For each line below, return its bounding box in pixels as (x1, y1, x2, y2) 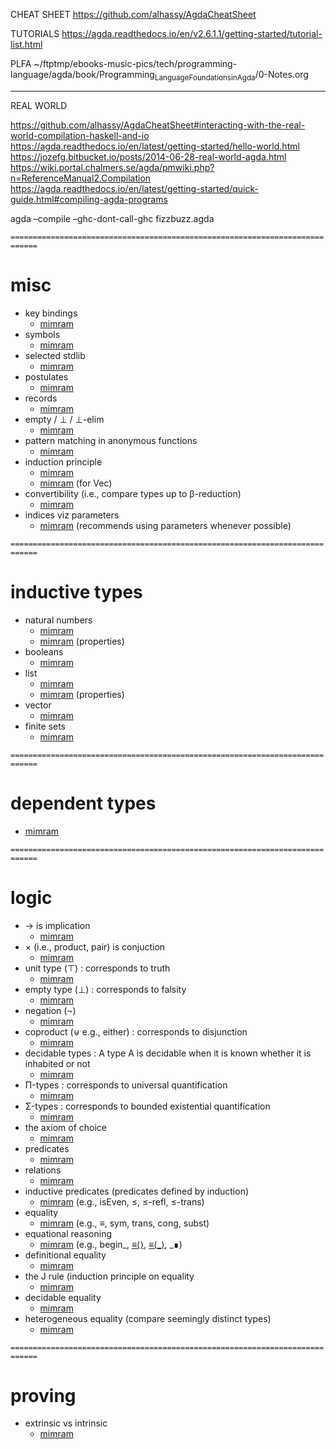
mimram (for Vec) (39, 477, 113, 489)
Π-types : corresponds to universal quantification (24, 1079, 228, 1091)
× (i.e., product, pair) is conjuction (24, 940, 166, 953)
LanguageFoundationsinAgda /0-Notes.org (154, 69, 309, 83)
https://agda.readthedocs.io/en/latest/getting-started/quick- (10, 182, 259, 194)
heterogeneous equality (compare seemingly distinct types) (24, 1312, 272, 1324)
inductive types (10, 580, 143, 603)
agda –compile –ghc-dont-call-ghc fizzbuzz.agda (10, 212, 215, 224)
